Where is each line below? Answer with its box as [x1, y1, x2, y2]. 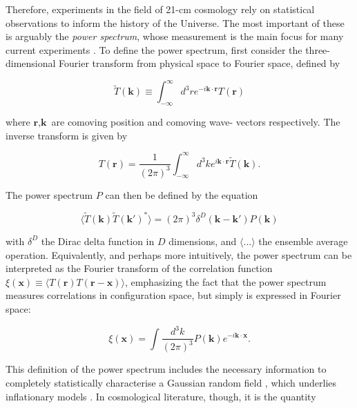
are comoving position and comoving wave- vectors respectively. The [51, 115, 340, 129]
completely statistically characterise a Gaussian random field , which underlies [6, 376, 337, 390]
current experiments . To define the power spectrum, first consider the [6, 42, 302, 57]
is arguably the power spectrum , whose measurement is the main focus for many [6, 29, 344, 43]
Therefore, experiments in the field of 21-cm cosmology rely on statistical [6, 2, 315, 16]
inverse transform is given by [6, 128, 128, 142]
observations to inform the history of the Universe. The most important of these [6, 15, 345, 30]
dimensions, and [168, 233, 237, 248]
